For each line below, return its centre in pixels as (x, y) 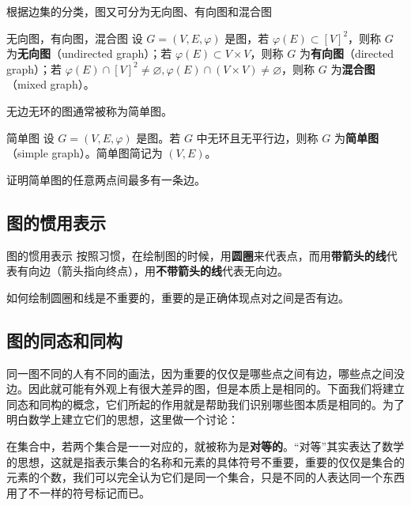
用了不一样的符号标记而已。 (78, 492)
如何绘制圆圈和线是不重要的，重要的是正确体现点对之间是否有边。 (178, 297)
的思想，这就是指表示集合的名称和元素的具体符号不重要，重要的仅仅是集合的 (205, 461)
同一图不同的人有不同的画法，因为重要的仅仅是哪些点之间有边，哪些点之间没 (205, 373)
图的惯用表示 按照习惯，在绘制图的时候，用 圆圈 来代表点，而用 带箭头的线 (196, 255)
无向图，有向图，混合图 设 (75, 38)
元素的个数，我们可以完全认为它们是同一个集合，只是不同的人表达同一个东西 (205, 477)
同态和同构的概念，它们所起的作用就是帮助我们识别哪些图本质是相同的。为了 (205, 404)
